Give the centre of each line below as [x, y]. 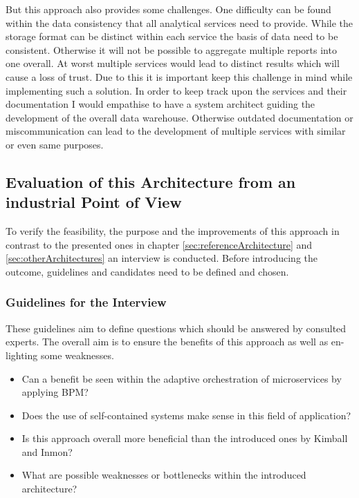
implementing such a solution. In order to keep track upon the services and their [176, 90]
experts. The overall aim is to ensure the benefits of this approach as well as [167, 342]
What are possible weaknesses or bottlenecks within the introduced [164, 475]
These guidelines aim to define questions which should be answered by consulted [176, 328]
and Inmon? [47, 451]
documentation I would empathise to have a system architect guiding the [160, 104]
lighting [22, 355]
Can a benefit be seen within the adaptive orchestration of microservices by [182, 378]
